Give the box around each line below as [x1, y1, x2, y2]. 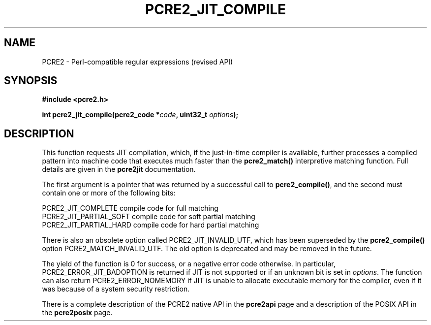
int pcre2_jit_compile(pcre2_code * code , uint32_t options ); [42, 110, 239, 119]
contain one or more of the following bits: [42, 189, 176, 197]
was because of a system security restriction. [42, 285, 190, 293]
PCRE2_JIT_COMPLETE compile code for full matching [42, 204, 218, 213]
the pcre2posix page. [42, 308, 113, 317]
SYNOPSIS [4, 74, 58, 87]
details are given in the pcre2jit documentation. [42, 165, 196, 174]
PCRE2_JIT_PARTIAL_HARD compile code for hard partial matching [42, 221, 259, 229]
